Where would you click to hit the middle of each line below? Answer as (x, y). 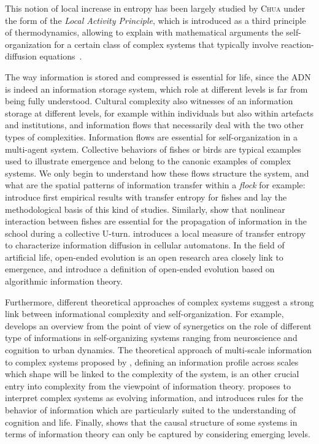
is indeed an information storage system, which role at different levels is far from (156, 89)
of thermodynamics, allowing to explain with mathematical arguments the (144, 32)
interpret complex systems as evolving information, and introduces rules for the (154, 398)
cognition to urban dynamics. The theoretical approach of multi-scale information (159, 350)
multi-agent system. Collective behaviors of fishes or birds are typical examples (153, 149)
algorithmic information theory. (64, 281)
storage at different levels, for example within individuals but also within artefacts (159, 113)
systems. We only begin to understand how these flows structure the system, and (157, 173)
